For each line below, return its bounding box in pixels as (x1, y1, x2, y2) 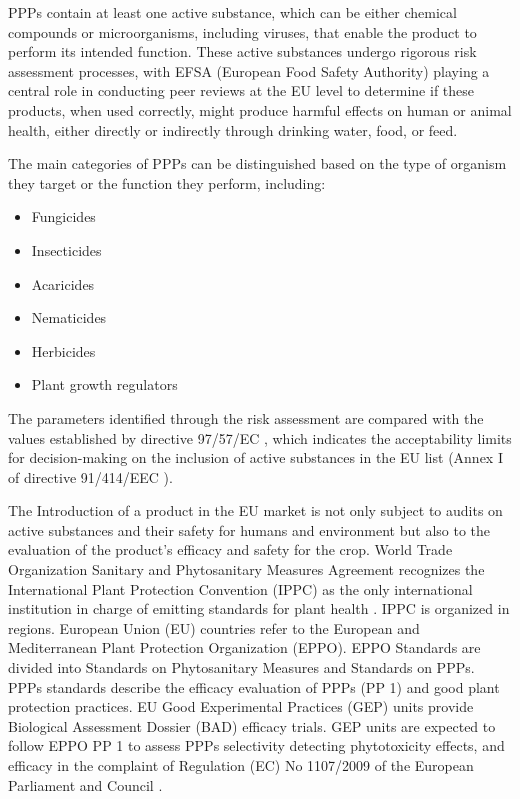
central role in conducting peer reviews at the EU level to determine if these (8, 80, 475, 101)
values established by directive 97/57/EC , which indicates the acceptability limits (8, 427, 512, 448)
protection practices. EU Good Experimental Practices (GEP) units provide (8, 696, 474, 717)
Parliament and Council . (8, 774, 163, 795)
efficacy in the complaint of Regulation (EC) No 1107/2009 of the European (8, 755, 474, 775)
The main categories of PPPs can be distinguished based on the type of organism (8, 153, 507, 174)
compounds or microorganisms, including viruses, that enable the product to (8, 21, 477, 42)
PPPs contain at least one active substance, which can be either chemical (8, 2, 457, 22)
